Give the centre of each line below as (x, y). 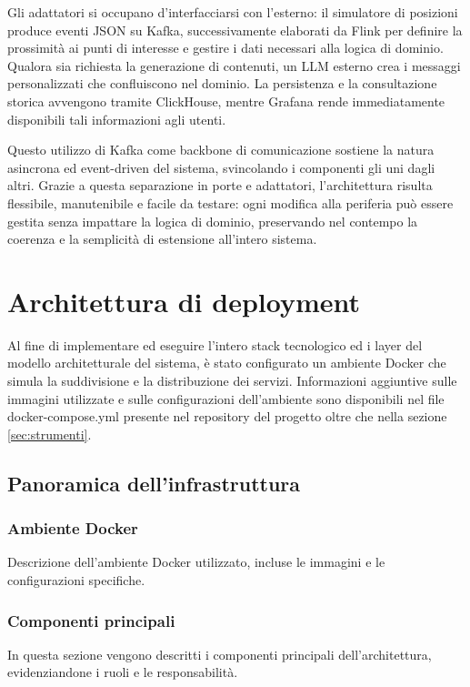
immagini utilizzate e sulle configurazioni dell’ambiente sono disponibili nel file (226, 398)
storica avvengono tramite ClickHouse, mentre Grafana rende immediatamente (226, 101)
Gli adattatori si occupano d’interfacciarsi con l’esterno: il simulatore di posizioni (233, 12)
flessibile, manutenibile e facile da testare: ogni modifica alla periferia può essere (230, 202)
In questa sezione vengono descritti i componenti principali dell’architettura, (220, 654)
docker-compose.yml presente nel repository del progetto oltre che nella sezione (227, 416)
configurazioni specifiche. (76, 580)
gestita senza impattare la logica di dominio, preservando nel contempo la (213, 221)
